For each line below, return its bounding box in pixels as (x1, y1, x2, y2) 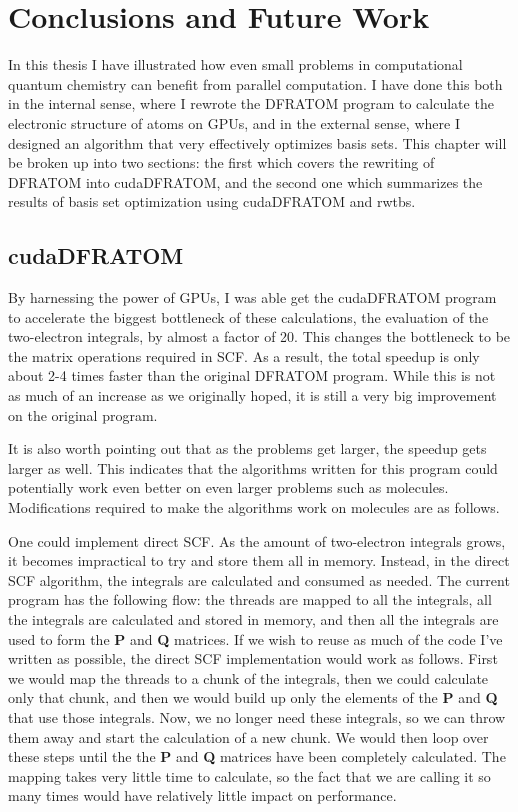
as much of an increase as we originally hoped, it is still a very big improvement (8, 385, 497, 406)
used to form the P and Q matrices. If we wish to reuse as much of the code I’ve (8, 628, 503, 649)
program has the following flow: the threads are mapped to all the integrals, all (8, 589, 492, 610)
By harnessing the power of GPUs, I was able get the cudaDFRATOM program (8, 287, 497, 308)
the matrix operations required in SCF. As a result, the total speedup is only (8, 345, 480, 366)
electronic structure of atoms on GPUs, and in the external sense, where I (8, 112, 460, 133)
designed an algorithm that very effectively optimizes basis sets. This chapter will (8, 132, 507, 153)
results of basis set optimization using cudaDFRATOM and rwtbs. (8, 191, 416, 212)
